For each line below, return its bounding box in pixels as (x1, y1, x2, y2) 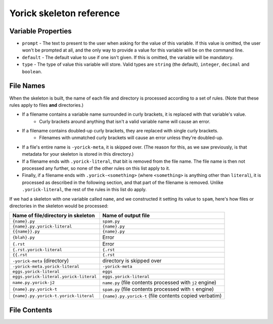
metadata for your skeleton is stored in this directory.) (22, 151, 134, 157)
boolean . (22, 68, 42, 74)
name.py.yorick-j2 (12, 280, 55, 285)
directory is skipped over (102, 257, 162, 264)
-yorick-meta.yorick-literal (12, 264, 80, 269)
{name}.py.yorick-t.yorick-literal (12, 293, 95, 298)
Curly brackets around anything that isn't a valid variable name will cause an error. (39, 118, 211, 124)
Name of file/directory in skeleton (12, 212, 96, 219)
